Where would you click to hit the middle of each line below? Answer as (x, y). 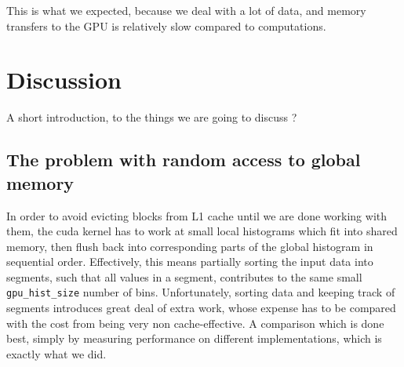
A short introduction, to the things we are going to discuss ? (152, 117)
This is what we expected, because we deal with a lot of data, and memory (186, 10)
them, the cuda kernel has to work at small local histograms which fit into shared (202, 231)
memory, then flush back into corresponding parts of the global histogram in (190, 246)
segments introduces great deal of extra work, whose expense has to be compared (201, 308)
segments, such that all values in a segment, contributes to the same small (184, 276)
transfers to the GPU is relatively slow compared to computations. (166, 25)
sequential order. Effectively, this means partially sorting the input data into (190, 262)
